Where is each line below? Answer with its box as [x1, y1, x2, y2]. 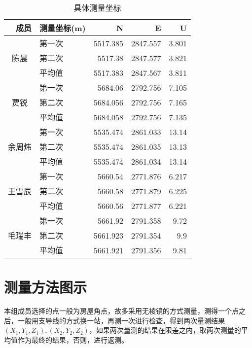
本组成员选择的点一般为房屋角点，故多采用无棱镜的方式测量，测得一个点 [4, 306, 239, 316]
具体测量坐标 [73, 2, 121, 13]
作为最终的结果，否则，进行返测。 [17, 334, 128, 345]
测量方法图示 [4, 277, 87, 297]
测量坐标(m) [39, 22, 86, 34]
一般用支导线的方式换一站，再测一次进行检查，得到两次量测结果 [17, 315, 225, 325]
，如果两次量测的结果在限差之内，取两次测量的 [89, 325, 241, 335]
